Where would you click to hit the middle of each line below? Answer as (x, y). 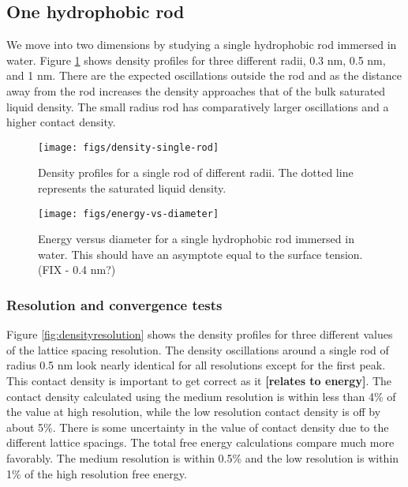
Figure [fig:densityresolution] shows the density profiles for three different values (200, 334)
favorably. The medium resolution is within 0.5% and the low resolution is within (203, 458)
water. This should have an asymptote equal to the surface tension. (200, 254)
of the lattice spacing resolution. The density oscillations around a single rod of (198, 349)
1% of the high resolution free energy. (97, 473)
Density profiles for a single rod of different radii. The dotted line (196, 172)
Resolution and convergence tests (114, 304)
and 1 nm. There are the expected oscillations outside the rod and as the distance (204, 75)
